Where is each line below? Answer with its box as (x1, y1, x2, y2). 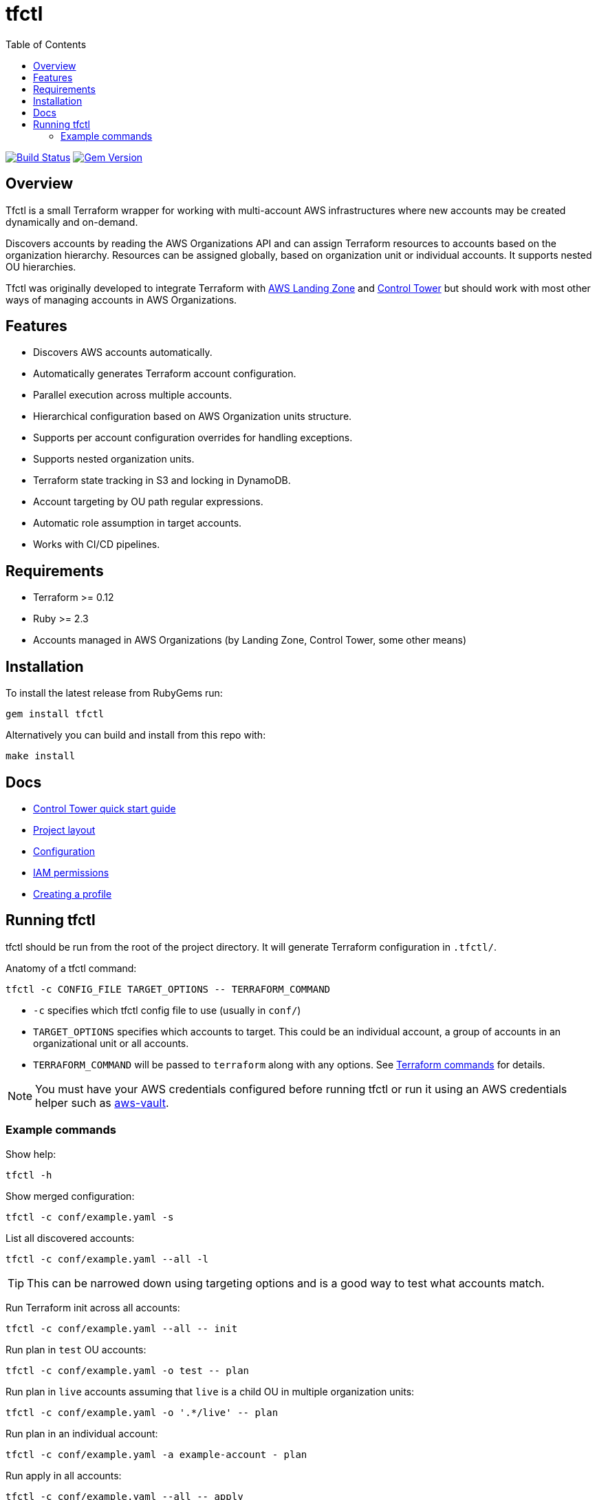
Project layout (33, 823, 96, 836)
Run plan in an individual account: (6, 1427, 158, 1439)
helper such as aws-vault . (35, 1095, 169, 1110)
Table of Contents (6, 38, 87, 50)
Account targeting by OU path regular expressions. (33, 496, 263, 508)
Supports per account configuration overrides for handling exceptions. (33, 432, 353, 444)
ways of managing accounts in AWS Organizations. (6, 293, 237, 306)
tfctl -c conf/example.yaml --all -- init (6, 1322, 238, 1334)
